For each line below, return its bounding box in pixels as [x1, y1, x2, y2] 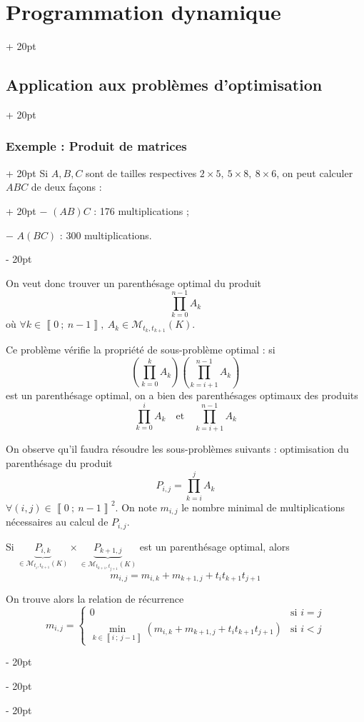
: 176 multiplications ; [93, 203, 189, 218]
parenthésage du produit [6, 455, 113, 470]
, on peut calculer [276, 165, 353, 180]
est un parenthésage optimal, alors [139, 538, 290, 553]
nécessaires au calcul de [6, 514, 108, 529]
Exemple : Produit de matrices [6, 137, 187, 155]
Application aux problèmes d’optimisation [6, 74, 323, 96]
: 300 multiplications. [59, 227, 152, 242]
